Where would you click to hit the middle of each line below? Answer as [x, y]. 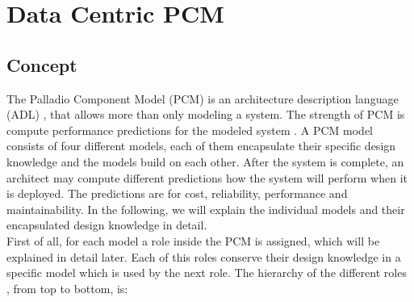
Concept [42, 64]
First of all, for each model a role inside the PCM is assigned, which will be [193, 240]
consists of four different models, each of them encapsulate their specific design [201, 146]
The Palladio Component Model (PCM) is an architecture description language [203, 98]
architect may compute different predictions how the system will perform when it [207, 177]
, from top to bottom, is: [67, 288]
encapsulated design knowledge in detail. [107, 225]
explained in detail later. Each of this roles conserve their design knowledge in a [204, 256]
